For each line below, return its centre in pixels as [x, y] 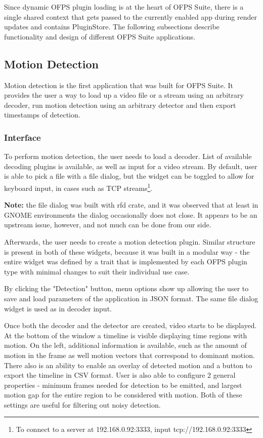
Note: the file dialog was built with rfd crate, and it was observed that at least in [131, 205]
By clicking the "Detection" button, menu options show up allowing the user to [126, 288]
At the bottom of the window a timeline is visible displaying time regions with [126, 335]
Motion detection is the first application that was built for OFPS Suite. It [119, 85]
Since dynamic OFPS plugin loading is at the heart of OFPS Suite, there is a [124, 7]
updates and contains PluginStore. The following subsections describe [112, 27]
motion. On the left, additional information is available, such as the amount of [125, 345]
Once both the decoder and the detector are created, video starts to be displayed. [130, 325]
